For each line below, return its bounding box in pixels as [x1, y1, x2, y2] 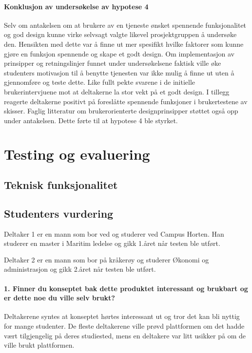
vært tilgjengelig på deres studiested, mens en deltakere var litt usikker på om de [4, 330, 246, 340]
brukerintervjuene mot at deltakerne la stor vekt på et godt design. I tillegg [4, 86, 230, 96]
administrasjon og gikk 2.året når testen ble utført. [4, 264, 156, 274]
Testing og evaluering [4, 144, 150, 164]
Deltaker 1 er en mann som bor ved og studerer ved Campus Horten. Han [4, 228, 224, 239]
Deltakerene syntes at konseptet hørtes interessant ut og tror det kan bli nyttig [4, 311, 240, 321]
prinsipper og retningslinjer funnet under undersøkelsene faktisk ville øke [4, 58, 221, 68]
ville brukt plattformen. [4, 340, 75, 350]
